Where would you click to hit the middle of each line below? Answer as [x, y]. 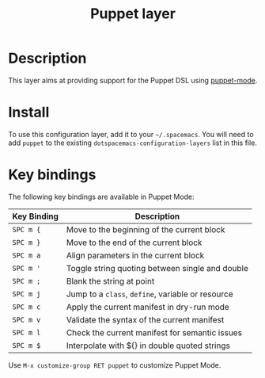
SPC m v [26, 319]
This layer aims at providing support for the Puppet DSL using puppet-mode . [133, 80]
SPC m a [26, 255]
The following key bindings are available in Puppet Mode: [102, 197]
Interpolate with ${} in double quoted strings [148, 346]
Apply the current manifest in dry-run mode [148, 307]
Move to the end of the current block [134, 242]
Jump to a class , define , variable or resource [150, 294]
